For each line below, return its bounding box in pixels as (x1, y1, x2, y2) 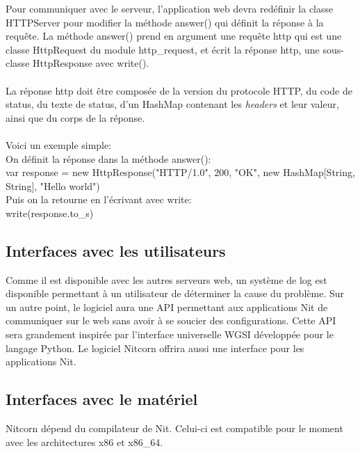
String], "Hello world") (6, 178, 100, 193)
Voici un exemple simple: (6, 137, 112, 152)
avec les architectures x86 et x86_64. (6, 434, 163, 449)
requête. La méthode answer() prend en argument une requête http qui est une (6, 29, 342, 43)
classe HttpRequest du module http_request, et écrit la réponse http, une (6, 42, 320, 56)
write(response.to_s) (6, 205, 94, 220)
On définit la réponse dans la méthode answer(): (6, 151, 211, 166)
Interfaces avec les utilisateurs (6, 239, 226, 261)
